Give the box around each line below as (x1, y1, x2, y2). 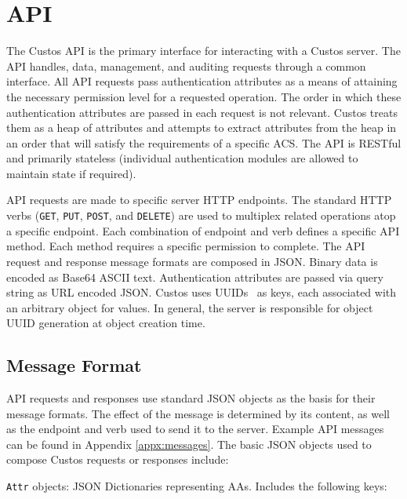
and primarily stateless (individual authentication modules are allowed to (6, 150, 358, 166)
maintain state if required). (6, 165, 136, 181)
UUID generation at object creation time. (6, 315, 205, 331)
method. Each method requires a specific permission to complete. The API (6, 238, 365, 254)
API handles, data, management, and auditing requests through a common (6, 57, 366, 74)
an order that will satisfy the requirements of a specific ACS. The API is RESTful (6, 134, 402, 151)
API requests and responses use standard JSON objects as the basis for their (6, 390, 376, 406)
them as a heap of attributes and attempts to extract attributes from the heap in (6, 119, 397, 136)
